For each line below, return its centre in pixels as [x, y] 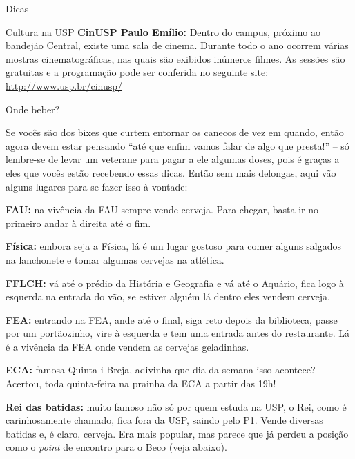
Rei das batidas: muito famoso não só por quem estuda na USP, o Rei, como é [176, 406]
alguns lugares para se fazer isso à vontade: [97, 186]
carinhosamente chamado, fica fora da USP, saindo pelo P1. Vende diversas [164, 420]
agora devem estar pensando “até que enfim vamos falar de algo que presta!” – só [177, 145]
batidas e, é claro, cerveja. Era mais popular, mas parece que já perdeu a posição [177, 433]
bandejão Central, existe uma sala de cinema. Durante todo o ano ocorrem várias [177, 45]
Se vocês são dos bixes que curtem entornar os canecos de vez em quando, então [175, 132]
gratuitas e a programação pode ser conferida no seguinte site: [137, 72]
